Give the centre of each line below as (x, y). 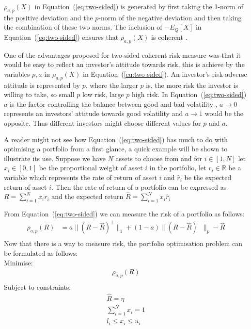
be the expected (208, 177)
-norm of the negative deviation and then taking (170, 17)
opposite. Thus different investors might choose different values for (102, 123)
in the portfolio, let (178, 168)
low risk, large (103, 94)
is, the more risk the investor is (192, 85)
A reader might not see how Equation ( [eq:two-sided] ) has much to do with (116, 139)
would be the (224, 113)
